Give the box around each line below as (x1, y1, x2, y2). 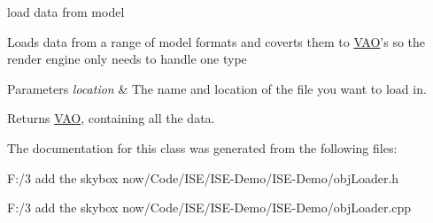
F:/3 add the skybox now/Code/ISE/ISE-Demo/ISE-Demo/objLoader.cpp (7, 198, 412, 217)
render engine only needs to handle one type (7, 50, 247, 68)
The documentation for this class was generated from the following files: (7, 138, 398, 157)
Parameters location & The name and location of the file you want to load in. (7, 79, 427, 97)
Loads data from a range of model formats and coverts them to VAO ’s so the (7, 32, 426, 50)
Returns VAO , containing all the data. (7, 109, 215, 127)
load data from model (7, 3, 125, 20)
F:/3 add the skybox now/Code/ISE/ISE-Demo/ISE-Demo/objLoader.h (7, 168, 399, 187)
